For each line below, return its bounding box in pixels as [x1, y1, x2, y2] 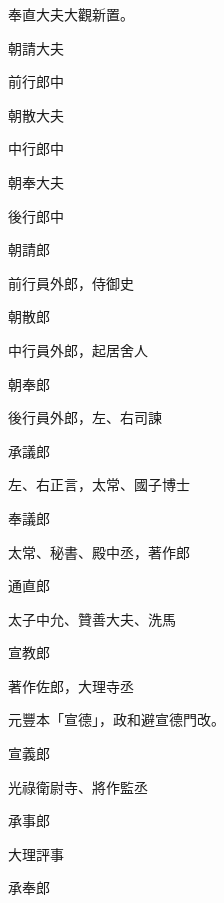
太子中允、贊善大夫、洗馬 [8, 608, 176, 629]
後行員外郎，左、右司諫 [8, 407, 162, 428]
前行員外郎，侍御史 [8, 272, 134, 293]
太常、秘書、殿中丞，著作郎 [8, 541, 190, 562]
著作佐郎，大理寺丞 [8, 675, 134, 696]
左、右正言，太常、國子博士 [8, 474, 190, 495]
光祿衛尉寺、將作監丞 [8, 776, 148, 797]
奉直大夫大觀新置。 [8, 4, 134, 24]
